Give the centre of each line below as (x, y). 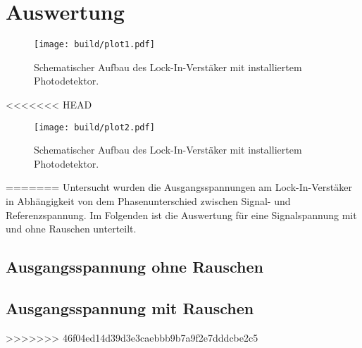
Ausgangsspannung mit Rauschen (130, 307)
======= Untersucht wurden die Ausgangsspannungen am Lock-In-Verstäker (179, 187)
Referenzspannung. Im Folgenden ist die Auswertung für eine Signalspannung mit (181, 215)
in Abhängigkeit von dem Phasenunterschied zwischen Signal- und (148, 201)
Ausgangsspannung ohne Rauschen (135, 267)
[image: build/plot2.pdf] (94, 127)
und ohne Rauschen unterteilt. (71, 229)
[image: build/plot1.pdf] (94, 45)
